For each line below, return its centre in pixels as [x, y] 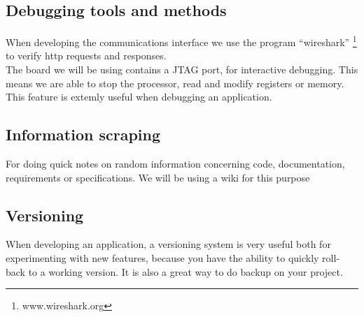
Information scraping [83, 134]
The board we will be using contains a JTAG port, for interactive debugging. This [182, 69]
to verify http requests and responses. [86, 56]
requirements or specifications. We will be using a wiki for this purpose [158, 177]
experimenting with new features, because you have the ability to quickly [162, 258]
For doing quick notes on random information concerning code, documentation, [175, 164]
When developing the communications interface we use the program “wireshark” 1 [181, 41]
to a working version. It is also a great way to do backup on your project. [185, 271]
